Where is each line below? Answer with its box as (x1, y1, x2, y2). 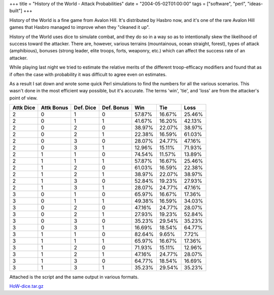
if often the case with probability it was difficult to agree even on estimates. (9, 71, 167, 77)
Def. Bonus (101, 104, 129, 111)
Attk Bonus (41, 104, 68, 111)
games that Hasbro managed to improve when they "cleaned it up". (9, 24, 150, 30)
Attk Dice (12, 104, 36, 111)
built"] (9, 8, 23, 14)
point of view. (9, 94, 38, 101)
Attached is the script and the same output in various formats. (9, 274, 139, 280)
